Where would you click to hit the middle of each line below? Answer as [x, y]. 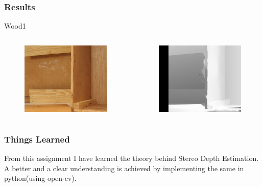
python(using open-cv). [40, 178]
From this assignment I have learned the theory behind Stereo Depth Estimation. [132, 158]
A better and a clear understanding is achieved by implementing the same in [124, 168]
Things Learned [37, 139]
